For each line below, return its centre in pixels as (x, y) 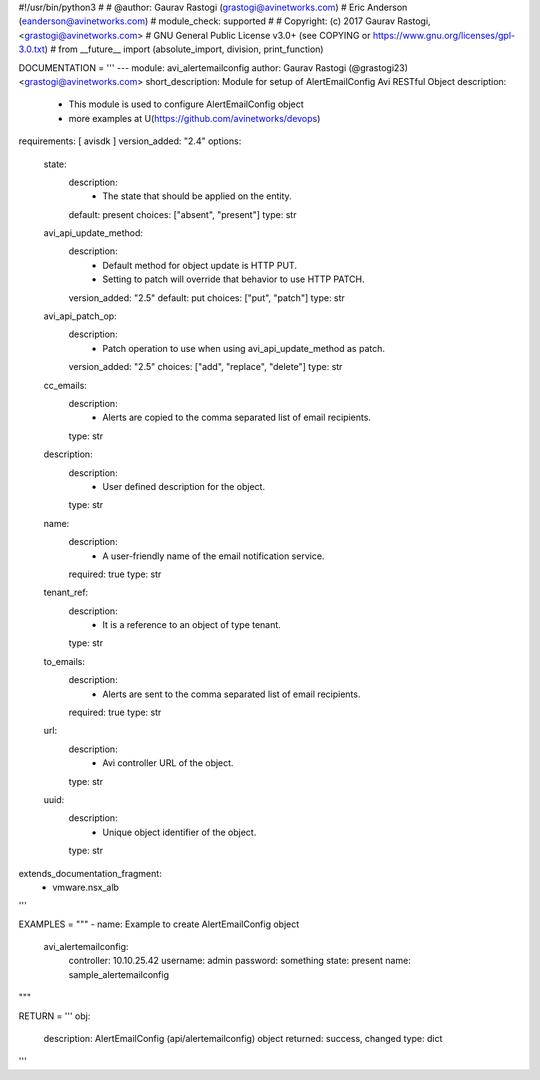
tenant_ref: (66, 592)
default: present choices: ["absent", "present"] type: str (182, 214)
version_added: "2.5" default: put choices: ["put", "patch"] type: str (206, 297)
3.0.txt (31, 49)
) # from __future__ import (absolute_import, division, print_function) (184, 49)
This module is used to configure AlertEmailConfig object (186, 104)
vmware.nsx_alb (86, 887)
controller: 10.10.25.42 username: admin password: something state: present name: (240, 961)
